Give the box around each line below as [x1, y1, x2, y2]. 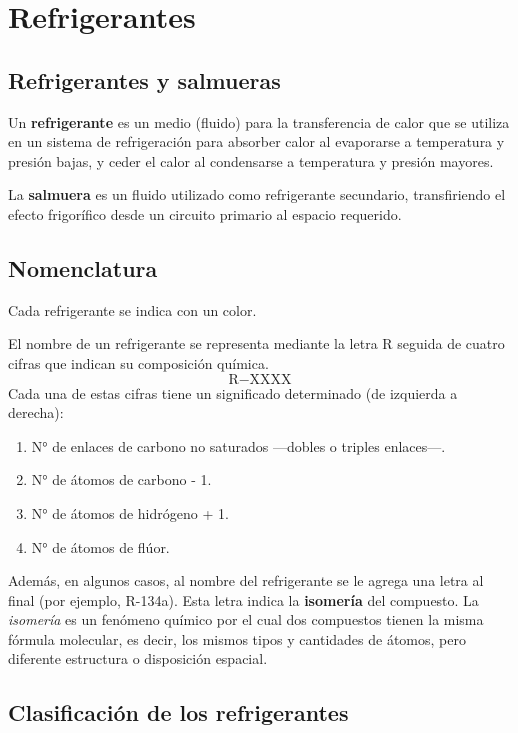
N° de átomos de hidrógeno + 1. [31, 502, 229, 523]
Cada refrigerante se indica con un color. [8, 299, 257, 320]
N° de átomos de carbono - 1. [31, 469, 212, 490]
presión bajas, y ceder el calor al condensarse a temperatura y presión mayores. [8, 150, 494, 171]
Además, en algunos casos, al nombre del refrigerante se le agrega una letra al [8, 570, 484, 591]
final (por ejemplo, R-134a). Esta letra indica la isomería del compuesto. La [8, 589, 479, 610]
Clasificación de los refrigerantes [8, 697, 349, 728]
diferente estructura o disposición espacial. [8, 648, 268, 669]
